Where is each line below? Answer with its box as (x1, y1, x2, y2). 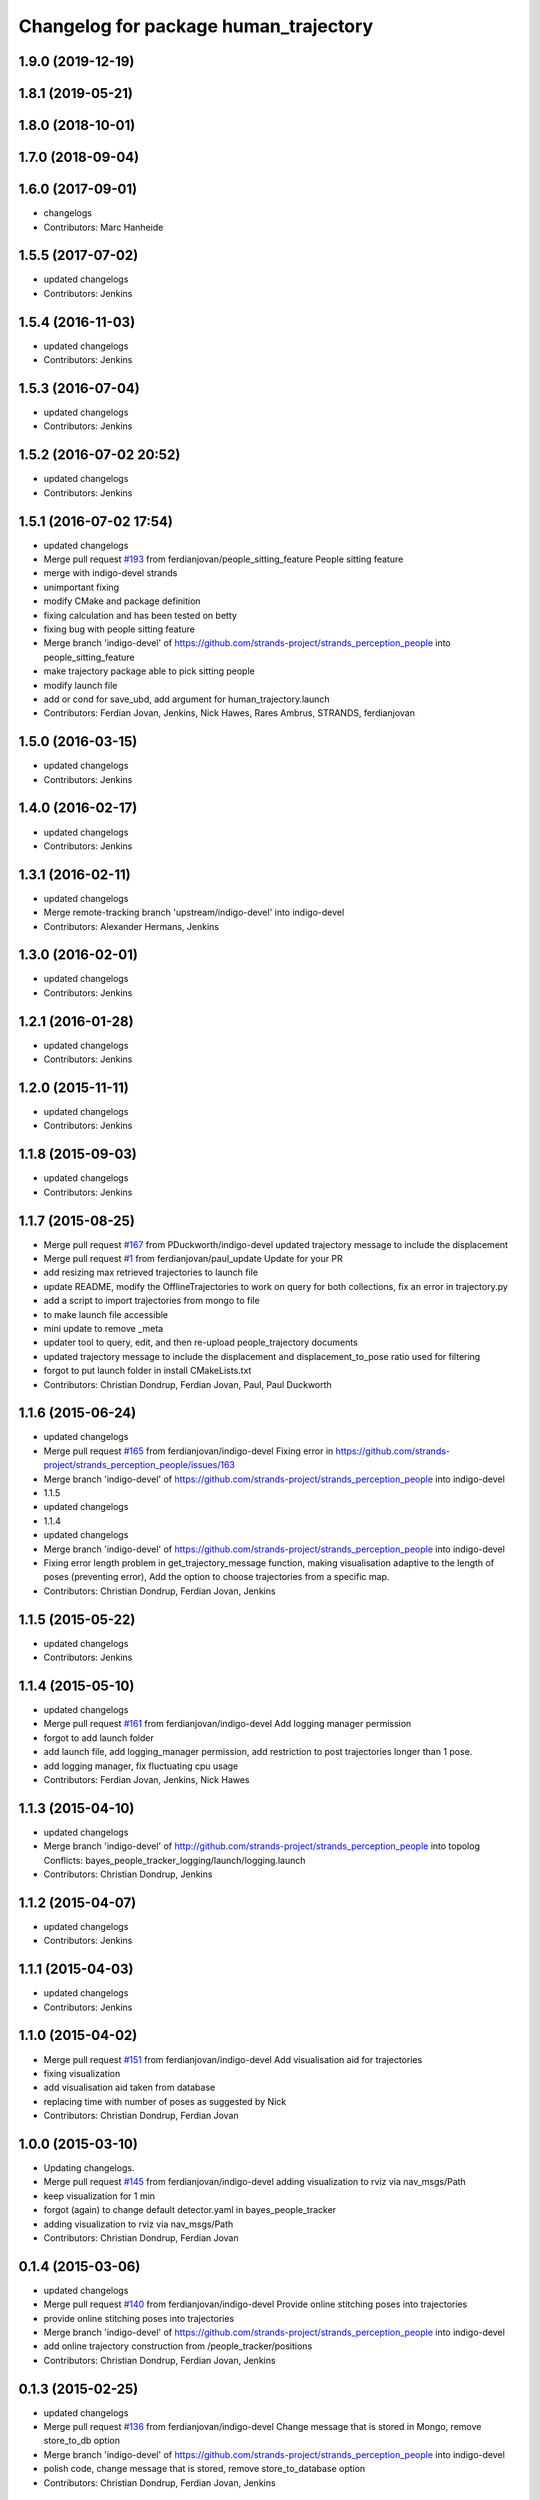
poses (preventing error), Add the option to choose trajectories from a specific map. (43, 1571, 390, 1583)
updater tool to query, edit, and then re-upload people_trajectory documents (43, 1336, 359, 1349)
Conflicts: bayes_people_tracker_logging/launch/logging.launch (43, 1854, 306, 1866)
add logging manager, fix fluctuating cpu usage (43, 1760, 239, 1772)
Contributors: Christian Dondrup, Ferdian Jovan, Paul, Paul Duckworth (43, 1378, 332, 1390)
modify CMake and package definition (43, 595, 201, 607)
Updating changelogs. (43, 2161, 135, 2174)
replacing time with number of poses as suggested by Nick (43, 2095, 287, 2107)
